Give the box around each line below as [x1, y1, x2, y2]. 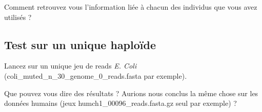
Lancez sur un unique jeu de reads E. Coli [4, 60, 137, 71]
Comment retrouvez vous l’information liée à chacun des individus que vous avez [4, 2, 257, 12]
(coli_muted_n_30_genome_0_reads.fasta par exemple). [4, 70, 187, 81]
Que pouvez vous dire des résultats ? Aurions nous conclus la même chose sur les [4, 87, 258, 98]
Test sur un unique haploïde [4, 36, 156, 52]
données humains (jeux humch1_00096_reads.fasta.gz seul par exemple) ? [4, 98, 237, 108]
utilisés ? [4, 11, 32, 22]
